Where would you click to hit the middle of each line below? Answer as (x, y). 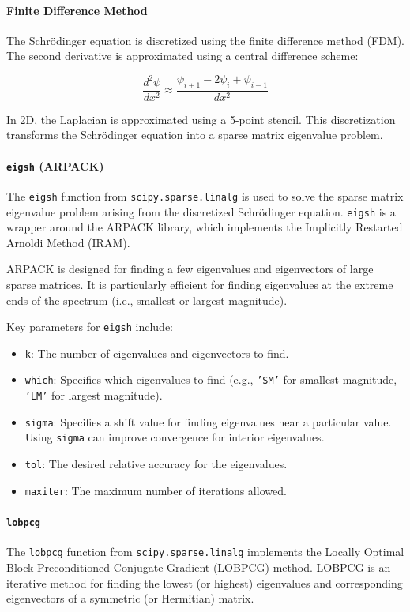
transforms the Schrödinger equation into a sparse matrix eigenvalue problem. (195, 135)
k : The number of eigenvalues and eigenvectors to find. (157, 353)
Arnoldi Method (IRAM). (68, 242)
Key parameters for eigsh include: (90, 327)
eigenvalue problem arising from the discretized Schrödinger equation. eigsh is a (201, 211)
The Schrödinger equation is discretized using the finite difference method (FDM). (206, 40)
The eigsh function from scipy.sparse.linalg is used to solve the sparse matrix (205, 195)
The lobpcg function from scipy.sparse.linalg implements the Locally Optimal (205, 552)
